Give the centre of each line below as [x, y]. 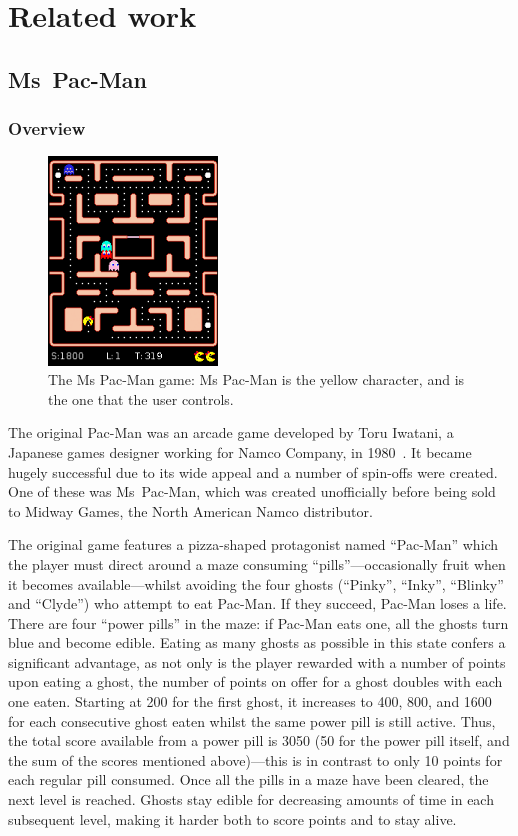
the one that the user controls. [141, 398]
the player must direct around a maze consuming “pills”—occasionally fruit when [257, 563]
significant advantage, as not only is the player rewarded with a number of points [257, 661]
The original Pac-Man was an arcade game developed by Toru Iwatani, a [231, 432]
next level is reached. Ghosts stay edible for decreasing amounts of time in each [251, 799]
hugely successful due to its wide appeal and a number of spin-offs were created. [253, 471]
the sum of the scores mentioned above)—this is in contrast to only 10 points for [255, 759]
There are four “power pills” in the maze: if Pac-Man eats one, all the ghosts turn [258, 622]
